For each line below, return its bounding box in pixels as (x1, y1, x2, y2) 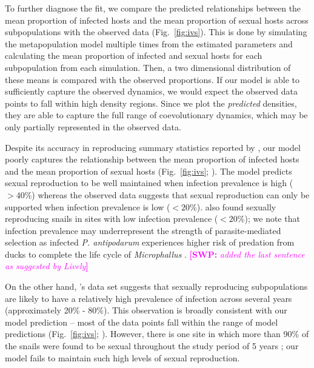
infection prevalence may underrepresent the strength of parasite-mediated (5, 224, 281, 236)
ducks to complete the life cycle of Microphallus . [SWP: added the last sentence (5, 247, 305, 260)
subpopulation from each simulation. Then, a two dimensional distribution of (5, 61, 291, 73)
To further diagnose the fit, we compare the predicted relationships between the (5, 2, 301, 14)
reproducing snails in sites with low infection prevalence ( (5, 212, 218, 225)
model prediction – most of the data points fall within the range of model (5, 315, 278, 328)
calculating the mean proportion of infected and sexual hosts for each (5, 49, 262, 62)
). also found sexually (196, 200, 276, 213)
